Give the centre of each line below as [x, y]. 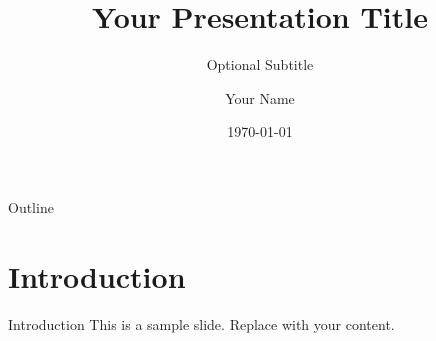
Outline [31, 206]
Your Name [260, 97]
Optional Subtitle [260, 64]
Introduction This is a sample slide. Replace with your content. [201, 323]
